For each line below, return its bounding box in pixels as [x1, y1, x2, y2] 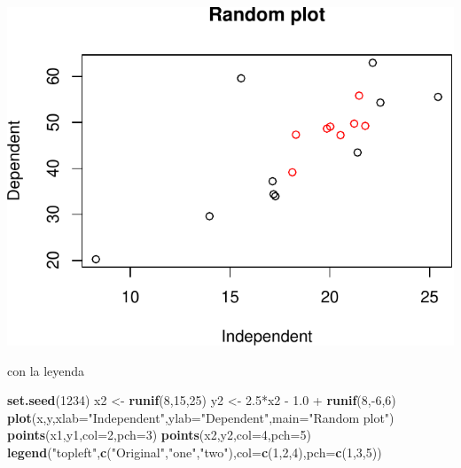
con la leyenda [7, 361, 85, 379]
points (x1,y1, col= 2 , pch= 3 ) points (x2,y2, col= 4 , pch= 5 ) [7, 425, 311, 444]
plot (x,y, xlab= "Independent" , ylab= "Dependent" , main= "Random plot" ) [7, 408, 395, 426]
